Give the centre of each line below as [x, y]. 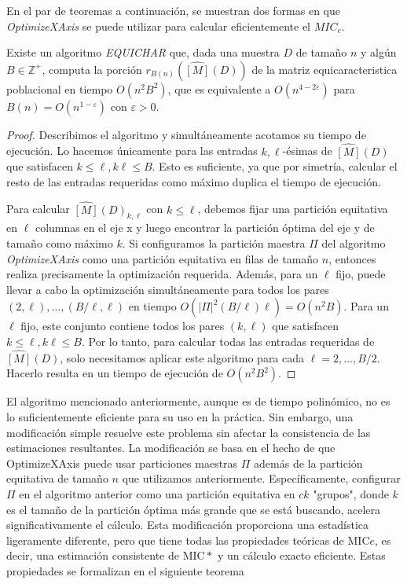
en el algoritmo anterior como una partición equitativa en [157, 493]
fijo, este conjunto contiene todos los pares [123, 326]
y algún [379, 52]
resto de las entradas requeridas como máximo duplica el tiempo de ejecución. [194, 181]
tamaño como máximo [60, 242]
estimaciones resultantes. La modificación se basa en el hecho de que [171, 448]
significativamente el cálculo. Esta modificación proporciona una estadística [188, 525]
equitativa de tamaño [57, 478]
